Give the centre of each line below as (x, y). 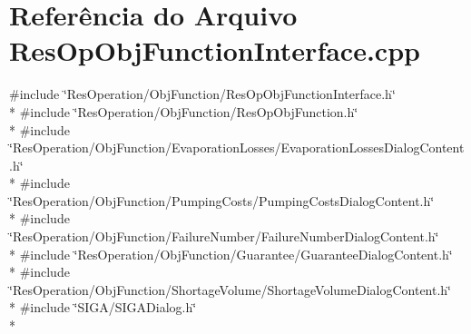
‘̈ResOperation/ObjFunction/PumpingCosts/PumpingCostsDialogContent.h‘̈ (222, 200)
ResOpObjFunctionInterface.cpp (215, 50)
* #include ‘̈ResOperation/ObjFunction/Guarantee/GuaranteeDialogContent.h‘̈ (231, 254)
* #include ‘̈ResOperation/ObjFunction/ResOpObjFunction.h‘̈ (184, 111)
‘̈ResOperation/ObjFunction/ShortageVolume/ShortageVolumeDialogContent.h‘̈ (231, 289)
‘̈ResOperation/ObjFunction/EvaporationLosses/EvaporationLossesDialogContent (237, 147)
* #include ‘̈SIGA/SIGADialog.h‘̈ (103, 307)
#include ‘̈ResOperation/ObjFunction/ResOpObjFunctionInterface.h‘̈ (202, 94)
